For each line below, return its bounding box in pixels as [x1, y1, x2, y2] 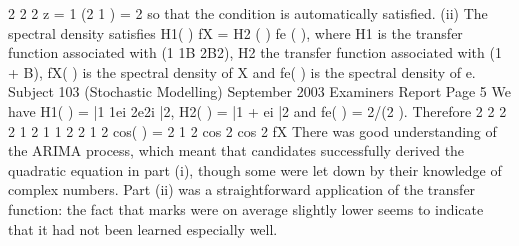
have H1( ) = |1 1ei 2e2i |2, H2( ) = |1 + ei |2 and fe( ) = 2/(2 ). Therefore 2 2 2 [8, 100, 507, 121]
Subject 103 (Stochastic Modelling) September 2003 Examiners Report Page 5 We [8, 81, 511, 102]
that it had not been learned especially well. [8, 218, 278, 239]
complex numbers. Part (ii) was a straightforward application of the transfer [8, 179, 476, 200]
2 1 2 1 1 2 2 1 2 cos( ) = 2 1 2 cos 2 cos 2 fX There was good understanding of [8, 120, 497, 141]
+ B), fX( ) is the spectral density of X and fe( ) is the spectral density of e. [8, 61, 476, 82]
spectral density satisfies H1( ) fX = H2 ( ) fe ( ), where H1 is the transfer [8, 22, 463, 43]
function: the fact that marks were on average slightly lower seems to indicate [8, 198, 484, 219]
